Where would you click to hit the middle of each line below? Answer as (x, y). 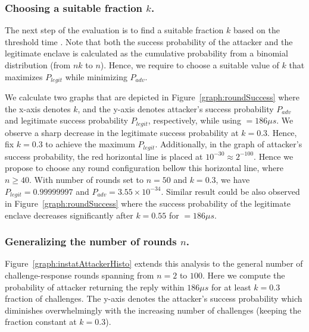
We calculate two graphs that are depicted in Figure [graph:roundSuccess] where (152, 97)
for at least (231, 287)
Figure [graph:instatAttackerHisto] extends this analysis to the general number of (154, 263)
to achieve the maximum (90, 144)
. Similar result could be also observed (230, 191)
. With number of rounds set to (87, 179)
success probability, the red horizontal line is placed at (104, 156)
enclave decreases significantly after (69, 215)
